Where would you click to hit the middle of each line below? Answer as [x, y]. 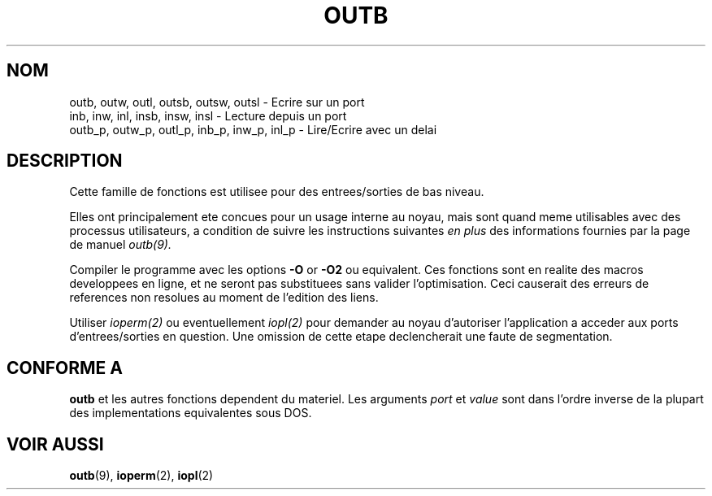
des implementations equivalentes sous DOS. [191, 413]
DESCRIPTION [65, 161]
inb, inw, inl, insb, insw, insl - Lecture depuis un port [208, 115]
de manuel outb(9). [120, 245]
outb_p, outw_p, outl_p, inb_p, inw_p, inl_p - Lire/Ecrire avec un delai [253, 129]
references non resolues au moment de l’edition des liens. [224, 298]
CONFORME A [65, 368]
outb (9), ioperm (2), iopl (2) [141, 476]
